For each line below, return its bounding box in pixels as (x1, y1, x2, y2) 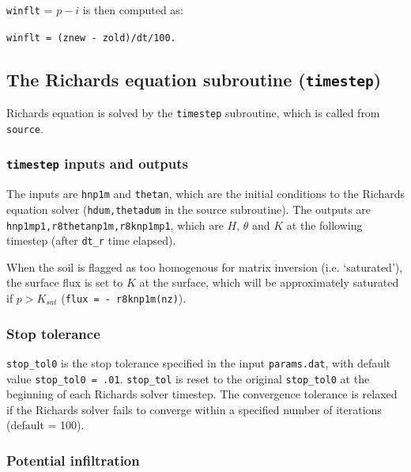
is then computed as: (82, 2, 183, 17)
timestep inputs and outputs (6, 154, 188, 173)
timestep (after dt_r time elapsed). (6, 232, 176, 249)
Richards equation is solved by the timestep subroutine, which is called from (6, 105, 380, 121)
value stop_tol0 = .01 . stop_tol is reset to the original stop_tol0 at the (6, 370, 370, 386)
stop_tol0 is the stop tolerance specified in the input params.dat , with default (6, 354, 391, 371)
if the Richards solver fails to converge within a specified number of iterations (6, 401, 382, 417)
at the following (286, 216, 363, 233)
